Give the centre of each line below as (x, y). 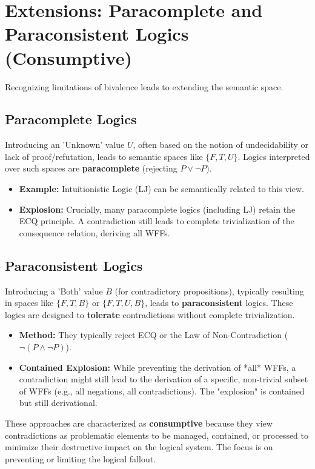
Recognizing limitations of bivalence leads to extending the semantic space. (144, 86)
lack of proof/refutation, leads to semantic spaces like (104, 156)
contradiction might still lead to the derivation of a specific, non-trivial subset (164, 379)
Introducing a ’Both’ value (54, 291)
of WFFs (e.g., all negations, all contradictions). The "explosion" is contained (162, 391)
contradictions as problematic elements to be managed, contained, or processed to (157, 435)
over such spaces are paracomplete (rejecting (91, 168)
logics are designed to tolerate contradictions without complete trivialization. (150, 314)
